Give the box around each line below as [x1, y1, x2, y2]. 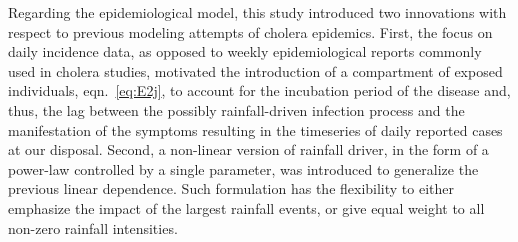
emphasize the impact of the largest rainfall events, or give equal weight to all [8, 197, 485, 218]
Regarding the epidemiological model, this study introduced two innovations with [8, 2, 507, 22]
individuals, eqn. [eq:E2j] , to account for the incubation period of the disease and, [8, 80, 511, 101]
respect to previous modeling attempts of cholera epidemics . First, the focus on [8, 21, 493, 42]
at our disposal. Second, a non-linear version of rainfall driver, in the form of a [8, 139, 489, 160]
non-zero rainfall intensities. [8, 217, 178, 238]
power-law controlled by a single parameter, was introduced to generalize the [8, 158, 479, 179]
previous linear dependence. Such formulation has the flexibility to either [8, 178, 455, 199]
